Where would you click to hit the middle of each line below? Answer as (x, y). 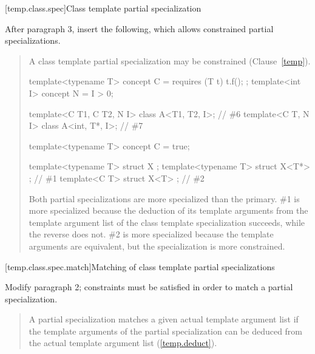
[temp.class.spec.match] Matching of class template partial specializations (140, 266)
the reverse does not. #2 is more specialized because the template (151, 234)
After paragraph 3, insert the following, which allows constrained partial (139, 28)
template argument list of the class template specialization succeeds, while (167, 222)
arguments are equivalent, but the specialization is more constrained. (157, 246)
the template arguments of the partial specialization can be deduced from (166, 331)
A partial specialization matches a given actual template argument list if (164, 319)
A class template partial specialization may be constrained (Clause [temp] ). (170, 60)
